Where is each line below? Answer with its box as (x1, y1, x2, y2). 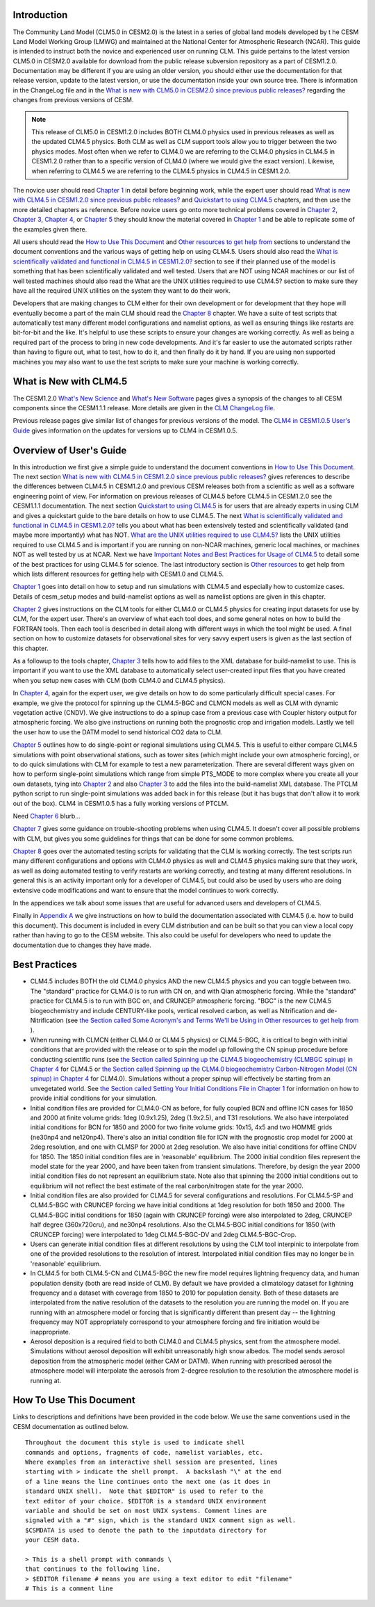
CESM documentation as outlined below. (12, 1422, 129, 1430)
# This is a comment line (25, 1585, 114, 1592)
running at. (30, 1376, 62, 1384)
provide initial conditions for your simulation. (30, 1094, 158, 1102)
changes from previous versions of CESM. (12, 96, 134, 104)
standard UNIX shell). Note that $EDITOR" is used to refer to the (25, 1487, 263, 1495)
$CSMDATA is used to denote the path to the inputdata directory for (25, 1526, 267, 1534)
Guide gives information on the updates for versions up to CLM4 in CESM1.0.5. (12, 426, 237, 435)
